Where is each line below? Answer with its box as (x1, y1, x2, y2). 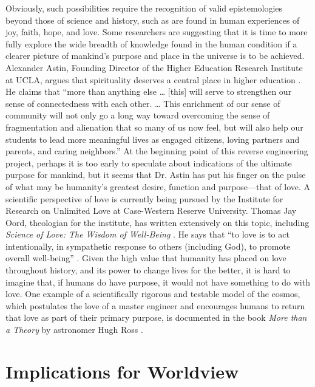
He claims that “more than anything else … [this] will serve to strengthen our (5, 85, 292, 98)
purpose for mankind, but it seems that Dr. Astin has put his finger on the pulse (5, 168, 306, 181)
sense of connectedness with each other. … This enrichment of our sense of (5, 97, 280, 109)
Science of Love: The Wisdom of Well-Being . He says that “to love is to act (5, 228, 290, 241)
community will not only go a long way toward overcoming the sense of (5, 109, 270, 122)
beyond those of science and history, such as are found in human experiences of (5, 13, 300, 26)
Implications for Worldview (5, 358, 239, 383)
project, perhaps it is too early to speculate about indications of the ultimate (5, 156, 292, 169)
